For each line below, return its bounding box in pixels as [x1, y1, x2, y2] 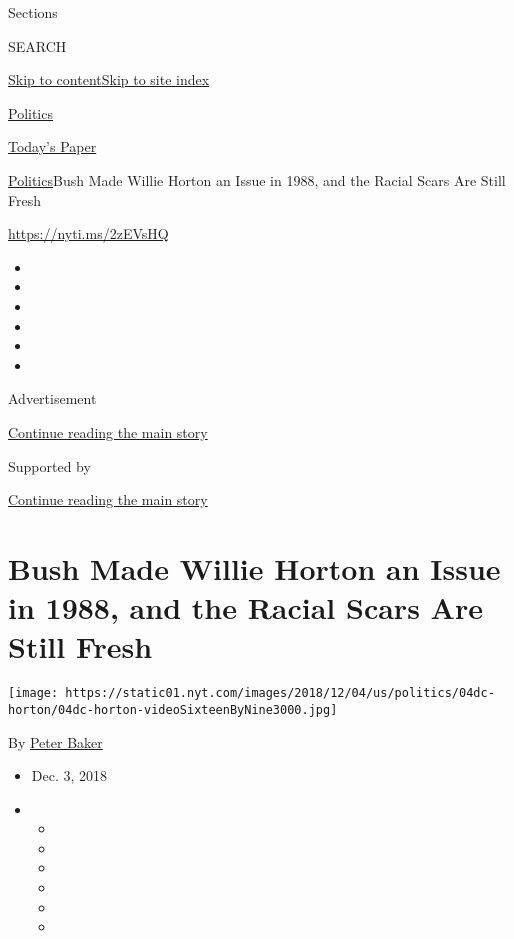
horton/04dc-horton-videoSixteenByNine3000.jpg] [8, 702, 338, 717]
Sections [8, 2, 58, 22]
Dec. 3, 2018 [31, 765, 108, 786]
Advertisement [8, 388, 97, 409]
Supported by [8, 455, 91, 476]
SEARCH [8, 35, 67, 56]
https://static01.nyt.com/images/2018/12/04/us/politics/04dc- [65, 686, 495, 701]
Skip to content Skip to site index [8, 69, 210, 90]
